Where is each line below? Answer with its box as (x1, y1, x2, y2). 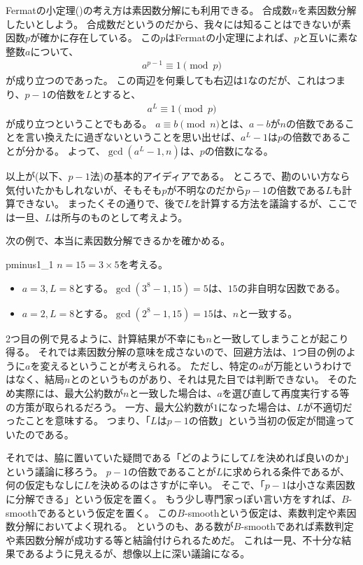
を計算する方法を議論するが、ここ (191, 196, 348, 211)
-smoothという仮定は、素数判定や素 (184, 505, 347, 519)
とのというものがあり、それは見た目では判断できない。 (70, 372, 325, 386)
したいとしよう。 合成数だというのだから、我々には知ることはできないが (6, 16, 341, 31)
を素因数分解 (297, 3, 357, 17)
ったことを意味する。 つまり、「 (6, 413, 151, 428)
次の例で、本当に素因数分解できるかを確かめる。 (6, 233, 231, 248)
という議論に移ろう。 (6, 463, 104, 478)
